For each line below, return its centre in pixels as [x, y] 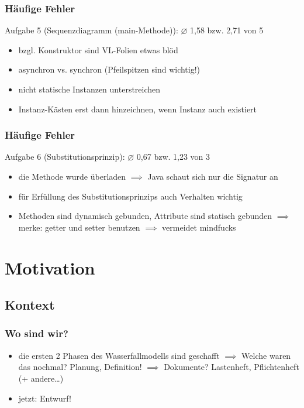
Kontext [30, 305]
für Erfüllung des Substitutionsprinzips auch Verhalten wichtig [130, 196]
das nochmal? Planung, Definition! [80, 367]
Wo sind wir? [37, 333]
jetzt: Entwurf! [45, 398]
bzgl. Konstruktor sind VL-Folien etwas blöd [98, 49]
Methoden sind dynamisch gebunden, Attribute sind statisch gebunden [145, 216]
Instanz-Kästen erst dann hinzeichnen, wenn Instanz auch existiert [138, 109]
